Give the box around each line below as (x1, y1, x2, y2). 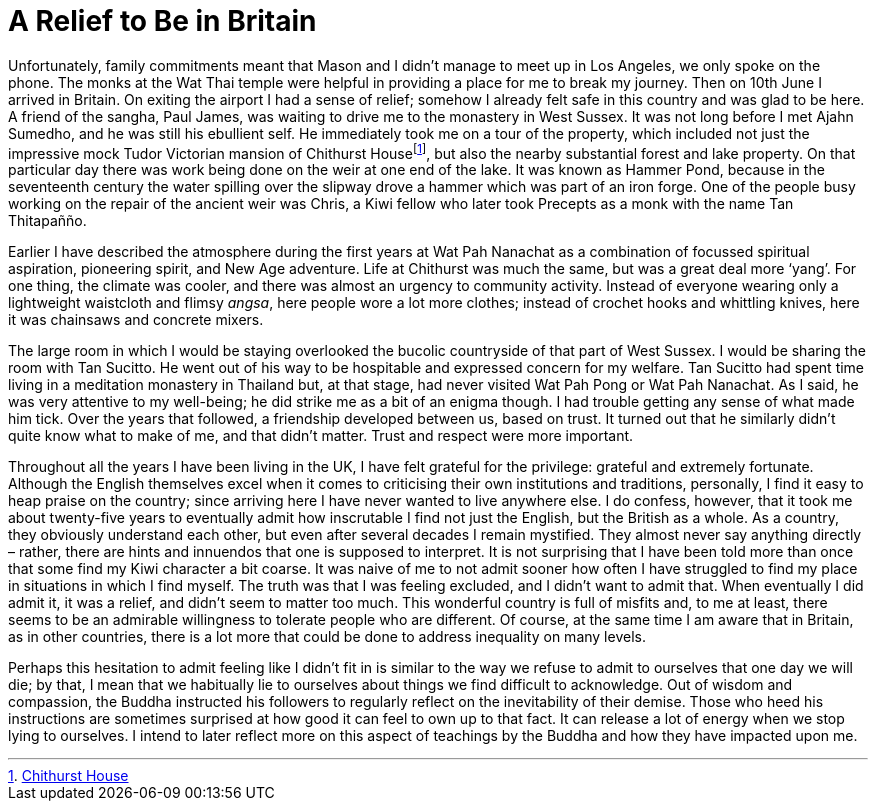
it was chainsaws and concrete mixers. (8, 311, 264, 329)
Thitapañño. (8, 212, 87, 230)
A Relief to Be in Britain (8, 4, 317, 38)
